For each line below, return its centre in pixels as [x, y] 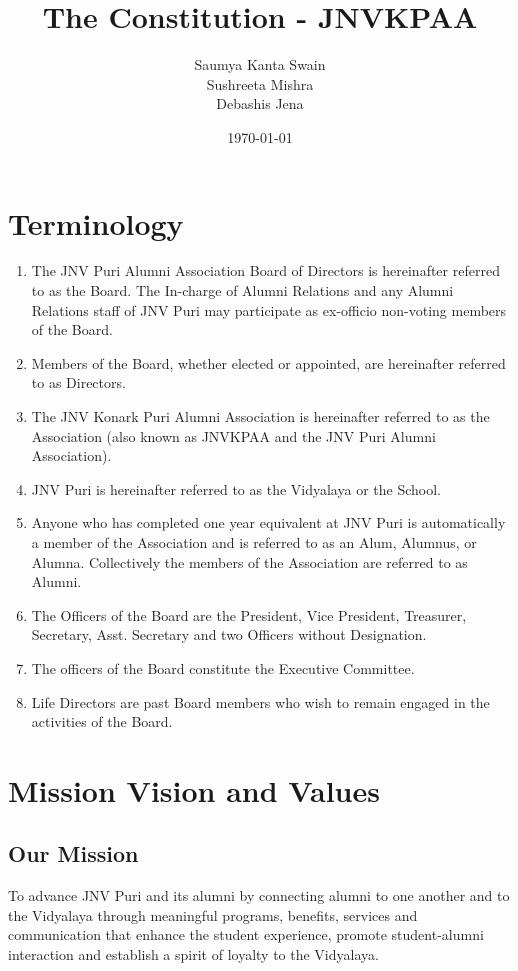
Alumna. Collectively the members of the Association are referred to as [249, 561]
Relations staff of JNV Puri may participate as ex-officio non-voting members [269, 309]
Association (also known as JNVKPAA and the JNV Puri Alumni [233, 435]
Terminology [96, 222]
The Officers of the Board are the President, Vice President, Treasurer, [249, 614]
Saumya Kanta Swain [260, 64]
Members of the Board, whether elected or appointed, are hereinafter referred [268, 362]
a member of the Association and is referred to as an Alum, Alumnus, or [254, 541]
